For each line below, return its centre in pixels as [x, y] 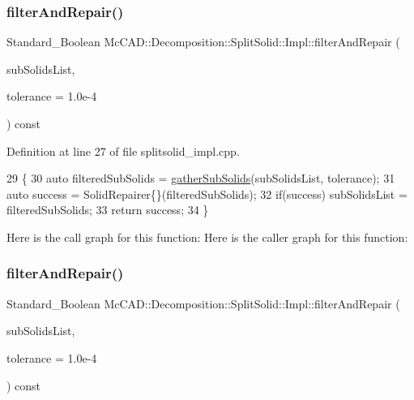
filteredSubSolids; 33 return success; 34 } [108, 210]
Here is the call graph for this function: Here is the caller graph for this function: [207, 237]
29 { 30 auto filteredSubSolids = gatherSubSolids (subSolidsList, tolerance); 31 [201, 178]
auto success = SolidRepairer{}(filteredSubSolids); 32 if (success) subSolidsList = [207, 194]
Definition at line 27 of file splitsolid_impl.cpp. [123, 151]
